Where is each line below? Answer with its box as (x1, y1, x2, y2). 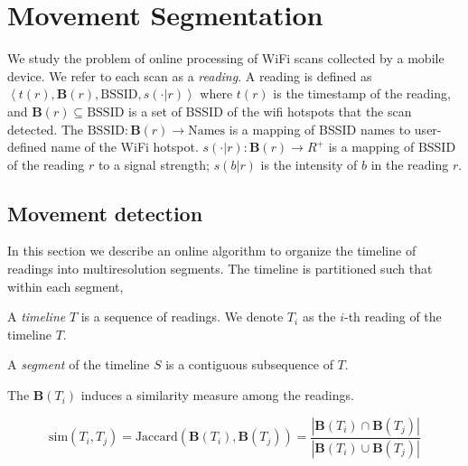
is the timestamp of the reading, (273, 84, 451, 103)
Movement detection (7, 199, 203, 227)
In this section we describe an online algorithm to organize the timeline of (7, 241, 417, 260)
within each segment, (7, 276, 124, 295)
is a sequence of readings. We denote (80, 307, 284, 326)
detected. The (7, 119, 83, 138)
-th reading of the (344, 307, 442, 326)
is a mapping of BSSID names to (229, 119, 411, 138)
